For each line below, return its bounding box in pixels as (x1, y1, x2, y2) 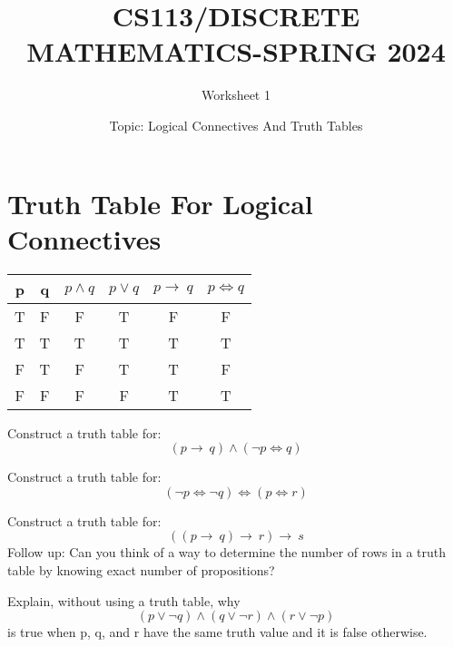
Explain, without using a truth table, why (7, 591, 241, 610)
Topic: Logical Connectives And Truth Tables (109, 115, 363, 134)
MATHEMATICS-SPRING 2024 (26, 33, 446, 70)
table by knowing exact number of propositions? (7, 561, 275, 579)
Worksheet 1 (202, 85, 271, 104)
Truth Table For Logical (7, 184, 313, 221)
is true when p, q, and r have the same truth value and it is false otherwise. (7, 622, 428, 642)
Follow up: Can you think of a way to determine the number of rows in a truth (7, 543, 447, 562)
